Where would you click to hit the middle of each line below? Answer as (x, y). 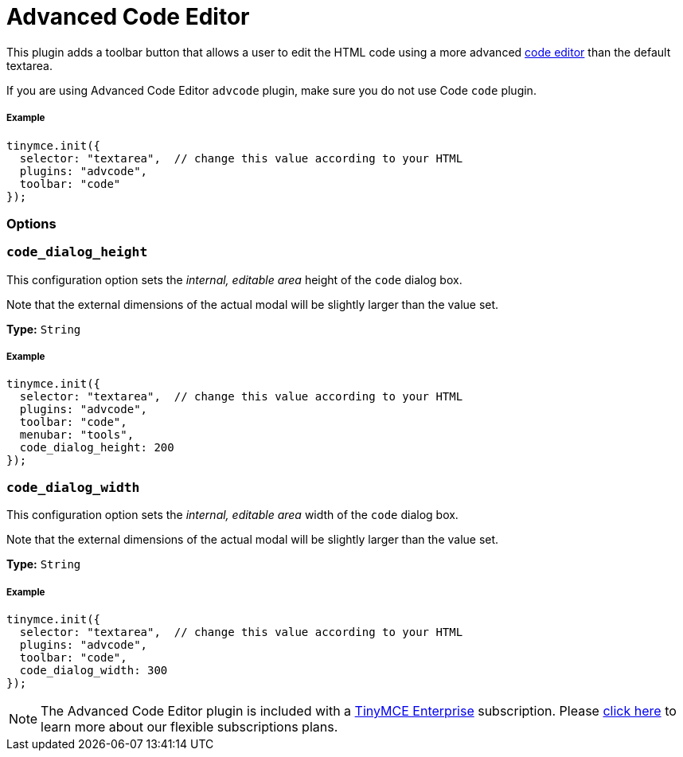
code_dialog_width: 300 (94, 670)
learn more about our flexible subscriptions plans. (189, 726)
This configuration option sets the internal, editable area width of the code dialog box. (232, 515)
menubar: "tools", (77, 435)
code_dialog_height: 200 (97, 448)
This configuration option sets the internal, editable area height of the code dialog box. (234, 279)
